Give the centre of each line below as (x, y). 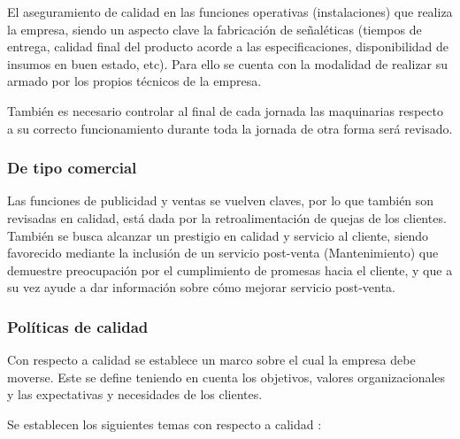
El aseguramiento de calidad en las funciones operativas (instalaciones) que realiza (230, 12)
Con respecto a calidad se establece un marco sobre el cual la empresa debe (211, 360)
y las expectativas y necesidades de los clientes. (135, 394)
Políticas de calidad (78, 326)
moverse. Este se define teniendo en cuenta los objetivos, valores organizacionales (226, 377)
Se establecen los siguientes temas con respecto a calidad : (165, 424)
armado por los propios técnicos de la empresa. (134, 81)
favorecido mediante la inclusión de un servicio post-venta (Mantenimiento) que (223, 253)
